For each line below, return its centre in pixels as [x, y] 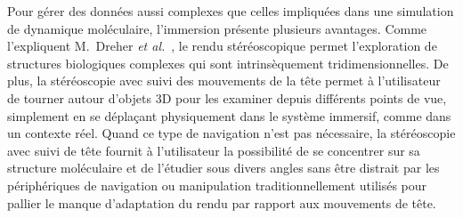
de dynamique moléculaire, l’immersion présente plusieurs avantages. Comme [217, 28]
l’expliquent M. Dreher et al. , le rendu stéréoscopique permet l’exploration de [222, 46]
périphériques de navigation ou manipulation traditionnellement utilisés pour [217, 185]
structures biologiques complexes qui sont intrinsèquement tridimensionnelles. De [228, 63]
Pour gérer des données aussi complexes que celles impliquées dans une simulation [231, 11]
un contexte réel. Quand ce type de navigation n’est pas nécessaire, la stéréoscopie [231, 133]
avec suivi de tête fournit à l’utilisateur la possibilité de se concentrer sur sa [214, 150]
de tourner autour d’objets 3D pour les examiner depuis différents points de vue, [227, 97]
